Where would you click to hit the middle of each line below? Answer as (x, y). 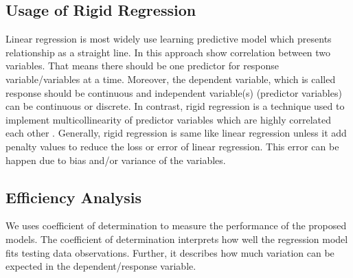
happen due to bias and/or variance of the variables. (116, 160)
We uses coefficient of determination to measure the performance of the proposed (176, 225)
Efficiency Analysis (74, 197)
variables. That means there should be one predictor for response (143, 66)
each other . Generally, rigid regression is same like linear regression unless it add (176, 133)
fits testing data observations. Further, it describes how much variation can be (170, 252)
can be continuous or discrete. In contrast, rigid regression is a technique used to (175, 106)
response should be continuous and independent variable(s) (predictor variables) (174, 92)
